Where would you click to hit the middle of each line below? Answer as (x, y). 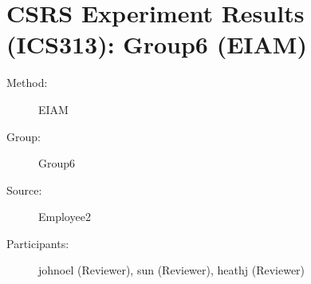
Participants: (38, 243)
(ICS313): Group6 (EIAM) (157, 44)
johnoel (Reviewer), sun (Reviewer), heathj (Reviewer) (172, 270)
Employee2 (65, 217)
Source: (24, 189)
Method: (27, 83)
